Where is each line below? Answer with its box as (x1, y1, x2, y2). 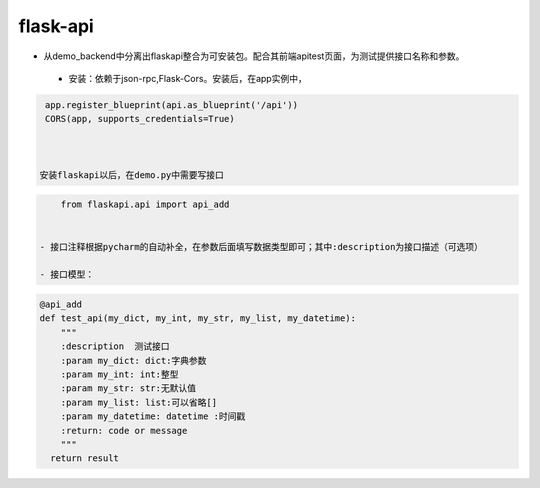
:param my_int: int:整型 (60, 368, 179, 380)
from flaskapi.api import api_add (60, 199, 230, 210)
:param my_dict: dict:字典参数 (60, 355, 207, 366)
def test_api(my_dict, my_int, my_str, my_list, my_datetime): (39, 313, 357, 324)
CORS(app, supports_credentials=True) (45, 113, 235, 125)
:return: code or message (60, 425, 188, 436)
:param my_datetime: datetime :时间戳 (60, 411, 246, 422)
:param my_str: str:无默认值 (60, 383, 197, 394)
